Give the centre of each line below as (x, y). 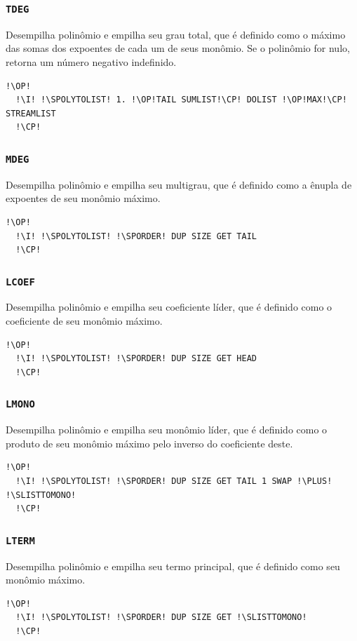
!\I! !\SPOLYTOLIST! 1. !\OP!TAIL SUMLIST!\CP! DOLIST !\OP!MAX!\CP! (181, 100)
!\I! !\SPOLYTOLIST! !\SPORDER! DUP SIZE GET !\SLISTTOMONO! (161, 618)
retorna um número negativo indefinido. (91, 61)
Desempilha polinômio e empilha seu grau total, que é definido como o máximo (176, 34)
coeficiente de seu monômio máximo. (84, 321)
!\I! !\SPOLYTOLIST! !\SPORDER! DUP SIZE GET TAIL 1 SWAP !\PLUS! (174, 481)
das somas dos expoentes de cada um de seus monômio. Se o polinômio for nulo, (178, 48)
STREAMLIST (31, 113)
